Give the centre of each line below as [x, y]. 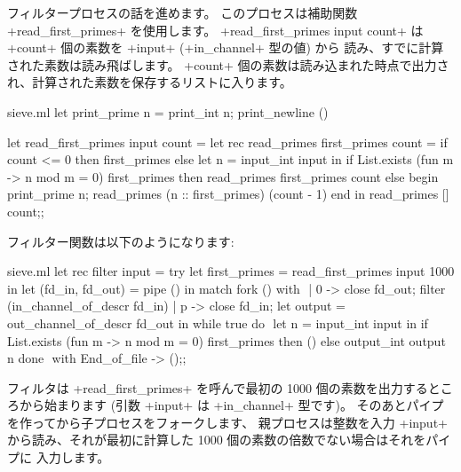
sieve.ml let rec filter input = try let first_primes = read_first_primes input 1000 [231, 271]
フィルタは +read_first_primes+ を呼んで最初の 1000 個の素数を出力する [218, 387]
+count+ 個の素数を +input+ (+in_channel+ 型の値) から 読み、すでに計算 [226, 47]
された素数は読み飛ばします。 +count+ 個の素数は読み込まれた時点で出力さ [228, 64]
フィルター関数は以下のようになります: [121, 241]
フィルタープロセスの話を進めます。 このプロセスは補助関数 [183, 12]
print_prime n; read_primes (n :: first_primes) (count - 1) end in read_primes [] [228, 194]
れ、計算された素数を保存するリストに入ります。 [150, 82]
